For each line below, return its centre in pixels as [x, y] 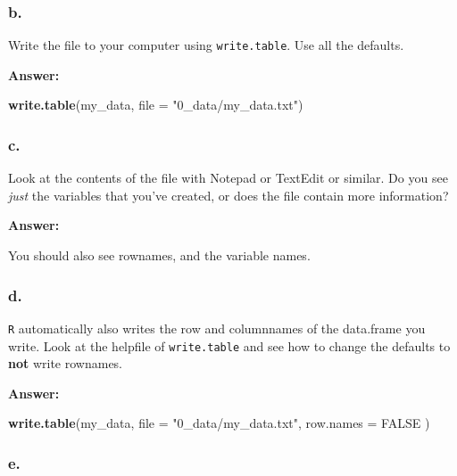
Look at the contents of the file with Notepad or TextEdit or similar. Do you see [228, 178]
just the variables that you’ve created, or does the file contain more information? [228, 195]
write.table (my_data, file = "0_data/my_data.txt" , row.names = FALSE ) [219, 423]
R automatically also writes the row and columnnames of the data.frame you [217, 328]
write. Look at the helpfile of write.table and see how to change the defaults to [229, 345]
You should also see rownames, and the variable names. [159, 255]
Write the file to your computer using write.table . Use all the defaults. [206, 45]
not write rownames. [66, 363]
